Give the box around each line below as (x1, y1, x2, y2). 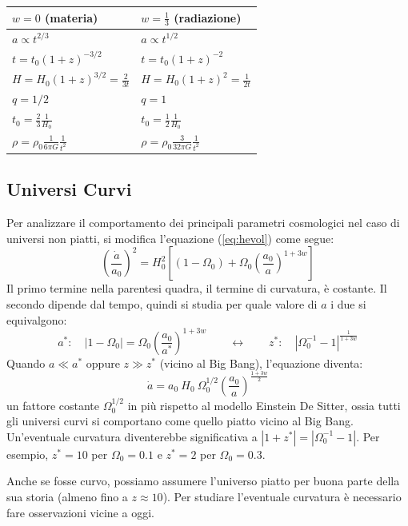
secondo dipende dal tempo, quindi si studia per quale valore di (6, 296, 318, 313)
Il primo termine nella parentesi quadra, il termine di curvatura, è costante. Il (6, 280, 387, 297)
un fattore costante (6, 396, 100, 413)
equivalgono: (6, 311, 67, 328)
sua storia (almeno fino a (6, 488, 128, 505)
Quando (6, 354, 46, 371)
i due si (330, 296, 366, 313)
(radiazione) (174, 9, 242, 26)
